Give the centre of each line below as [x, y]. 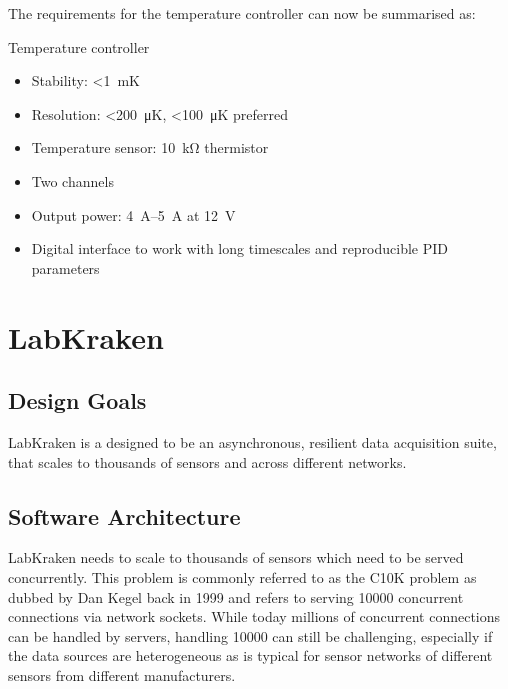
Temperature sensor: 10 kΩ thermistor [150, 147]
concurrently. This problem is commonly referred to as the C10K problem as [242, 576]
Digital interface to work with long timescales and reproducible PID [240, 248]
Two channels [72, 180]
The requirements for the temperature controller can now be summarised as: [242, 13]
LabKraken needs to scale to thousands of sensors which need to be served [236, 557]
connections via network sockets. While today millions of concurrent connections [254, 616]
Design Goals [77, 400]
